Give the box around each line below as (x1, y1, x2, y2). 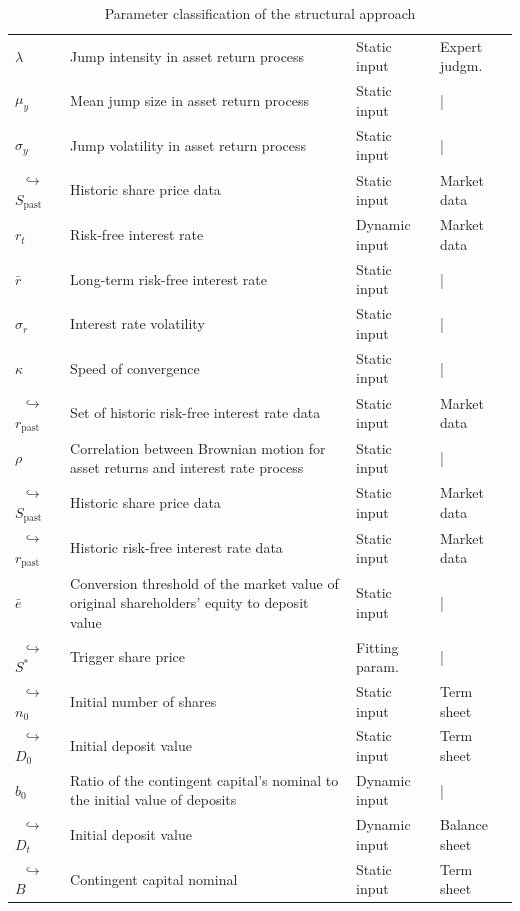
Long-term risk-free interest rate (70, 268, 268, 289)
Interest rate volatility (70, 313, 205, 334)
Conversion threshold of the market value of (70, 572, 339, 593)
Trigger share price (70, 646, 186, 667)
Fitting (355, 636, 399, 657)
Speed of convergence (70, 357, 200, 378)
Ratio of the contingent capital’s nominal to (70, 769, 339, 790)
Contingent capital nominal (70, 868, 238, 889)
